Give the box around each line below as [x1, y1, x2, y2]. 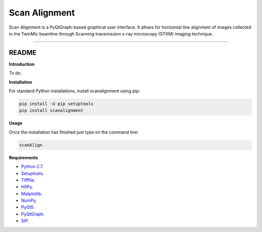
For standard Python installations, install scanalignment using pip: [9, 88, 140, 94]
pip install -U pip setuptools [19, 101, 94, 106]
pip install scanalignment [19, 108, 83, 114]
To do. [9, 70, 22, 76]
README [9, 49, 36, 57]
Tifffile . [21, 177, 35, 183]
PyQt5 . [21, 204, 35, 210]
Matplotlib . [21, 191, 43, 197]
